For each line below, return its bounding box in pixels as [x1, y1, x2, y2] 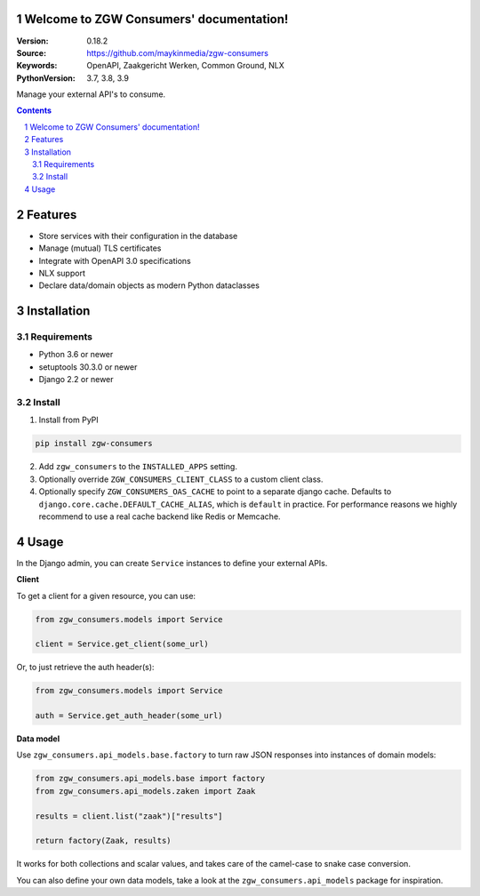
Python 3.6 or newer [38, 349, 114, 360]
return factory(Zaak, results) [35, 836, 172, 846]
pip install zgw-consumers [35, 438, 153, 449]
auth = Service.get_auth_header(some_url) [35, 711, 223, 721]
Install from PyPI [38, 414, 100, 426]
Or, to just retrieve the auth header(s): [16, 662, 155, 673]
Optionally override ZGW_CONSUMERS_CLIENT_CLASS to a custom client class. [38, 474, 324, 484]
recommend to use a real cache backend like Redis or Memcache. [38, 511, 281, 522]
